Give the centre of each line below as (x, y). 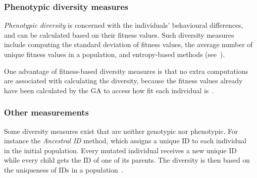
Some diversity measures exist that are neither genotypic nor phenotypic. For (121, 131)
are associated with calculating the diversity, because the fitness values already (123, 81)
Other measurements (47, 112)
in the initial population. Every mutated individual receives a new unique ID (120, 150)
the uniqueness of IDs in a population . (64, 169)
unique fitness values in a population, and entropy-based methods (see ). (114, 54)
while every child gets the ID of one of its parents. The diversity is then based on (127, 160)
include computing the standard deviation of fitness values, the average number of (128, 44)
